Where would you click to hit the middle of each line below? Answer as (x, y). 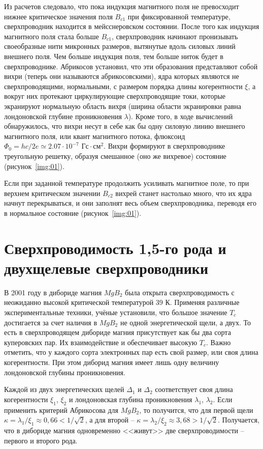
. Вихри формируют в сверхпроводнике (165, 146)
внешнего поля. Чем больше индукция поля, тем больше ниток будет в (114, 56)
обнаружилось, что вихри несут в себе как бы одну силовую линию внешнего (125, 126)
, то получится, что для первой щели (196, 410)
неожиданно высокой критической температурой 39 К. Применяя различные (122, 302)
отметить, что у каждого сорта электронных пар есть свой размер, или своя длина (131, 352)
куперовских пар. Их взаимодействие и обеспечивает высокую (101, 342)
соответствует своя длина (194, 389)
